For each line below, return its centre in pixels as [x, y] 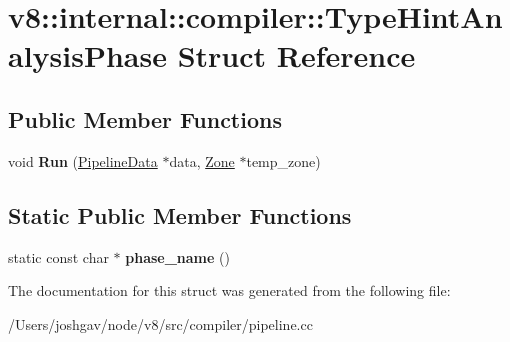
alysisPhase [87, 55]
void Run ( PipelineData [83, 160]
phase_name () [177, 256]
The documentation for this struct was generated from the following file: [229, 290]
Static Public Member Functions [180, 214]
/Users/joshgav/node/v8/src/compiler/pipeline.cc [160, 323]
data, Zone [202, 160]
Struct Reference [296, 55]
